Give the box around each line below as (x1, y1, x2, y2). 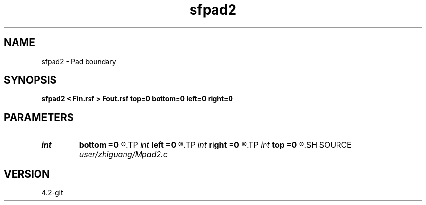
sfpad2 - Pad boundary (41, 57, 116, 66)
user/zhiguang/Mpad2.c (79, 149, 168, 160)
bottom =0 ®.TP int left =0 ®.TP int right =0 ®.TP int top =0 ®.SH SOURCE (79, 140, 352, 150)
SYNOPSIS (4, 74, 57, 87)
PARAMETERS (4, 111, 74, 124)
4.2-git (41, 188, 63, 197)
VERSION (4, 168, 50, 180)
